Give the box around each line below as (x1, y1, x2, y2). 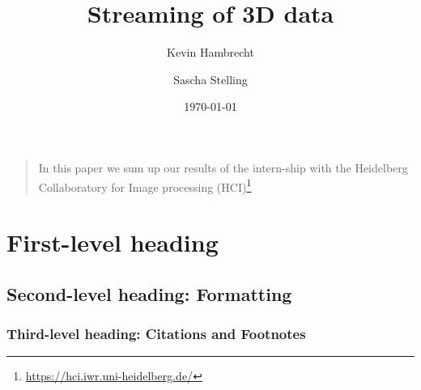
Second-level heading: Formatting (6, 281, 292, 306)
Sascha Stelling (173, 70, 248, 87)
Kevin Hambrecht (167, 44, 254, 61)
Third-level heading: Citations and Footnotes (6, 323, 306, 343)
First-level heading (6, 225, 219, 258)
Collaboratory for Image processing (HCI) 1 (38, 176, 252, 195)
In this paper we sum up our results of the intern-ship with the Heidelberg (38, 159, 408, 176)
